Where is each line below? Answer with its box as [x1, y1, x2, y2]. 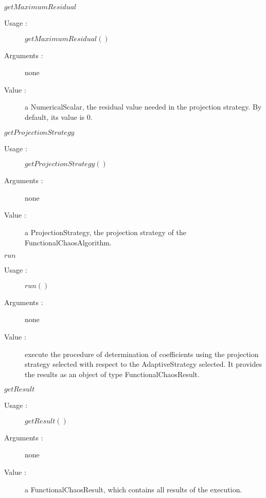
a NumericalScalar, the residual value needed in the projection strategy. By [25, 101, 262, 112]
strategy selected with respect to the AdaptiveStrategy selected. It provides [25, 359, 262, 369]
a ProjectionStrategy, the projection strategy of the [25, 226, 186, 237]
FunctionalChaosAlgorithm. [25, 237, 112, 247]
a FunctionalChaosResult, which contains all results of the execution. [25, 484, 242, 494]
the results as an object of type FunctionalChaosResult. [25, 368, 200, 379]
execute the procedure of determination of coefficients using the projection [25, 348, 259, 359]
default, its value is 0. [25, 111, 93, 122]
